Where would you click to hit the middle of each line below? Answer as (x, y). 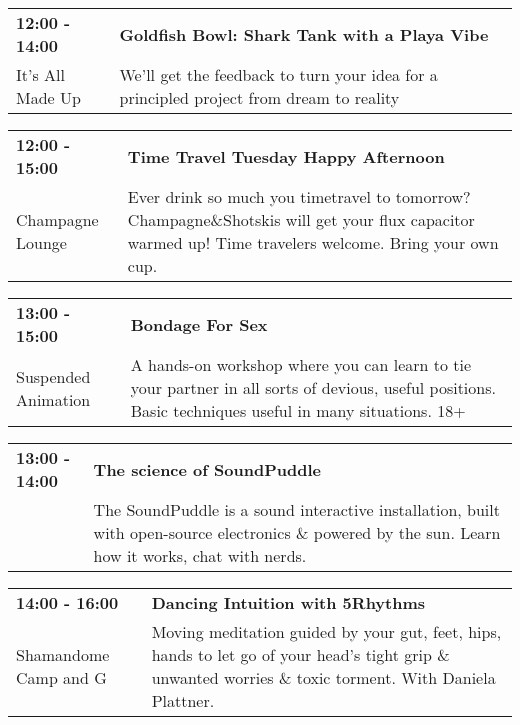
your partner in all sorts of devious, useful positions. (313, 387)
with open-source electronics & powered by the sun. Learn (297, 532)
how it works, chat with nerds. (200, 555)
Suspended (53, 376)
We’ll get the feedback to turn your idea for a (278, 74)
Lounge (41, 242)
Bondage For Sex (199, 324)
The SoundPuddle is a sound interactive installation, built (296, 509)
